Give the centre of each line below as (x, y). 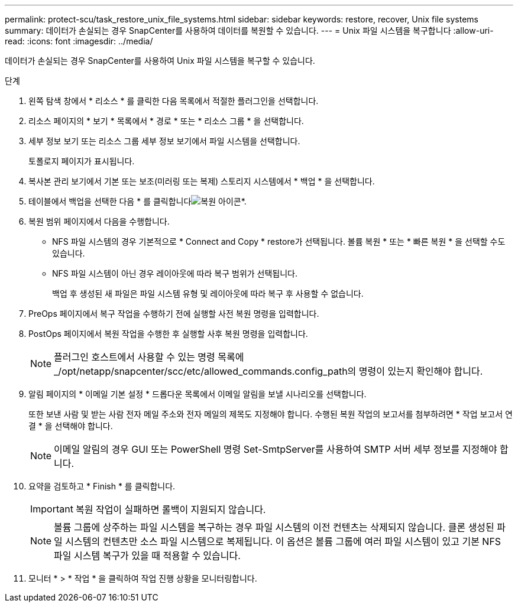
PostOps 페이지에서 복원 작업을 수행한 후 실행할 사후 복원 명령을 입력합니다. (168, 334)
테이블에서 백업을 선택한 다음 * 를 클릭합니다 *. (137, 201)
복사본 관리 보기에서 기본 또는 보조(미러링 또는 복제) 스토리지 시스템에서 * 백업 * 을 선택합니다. (202, 181)
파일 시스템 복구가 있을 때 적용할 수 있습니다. (147, 556)
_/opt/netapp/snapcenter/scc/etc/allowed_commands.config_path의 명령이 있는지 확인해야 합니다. (268, 371)
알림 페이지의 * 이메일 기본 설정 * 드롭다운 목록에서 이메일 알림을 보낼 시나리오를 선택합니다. (198, 394)
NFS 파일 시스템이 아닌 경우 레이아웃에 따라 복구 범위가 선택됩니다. (175, 273)
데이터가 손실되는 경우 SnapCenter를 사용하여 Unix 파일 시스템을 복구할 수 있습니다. (160, 61)
